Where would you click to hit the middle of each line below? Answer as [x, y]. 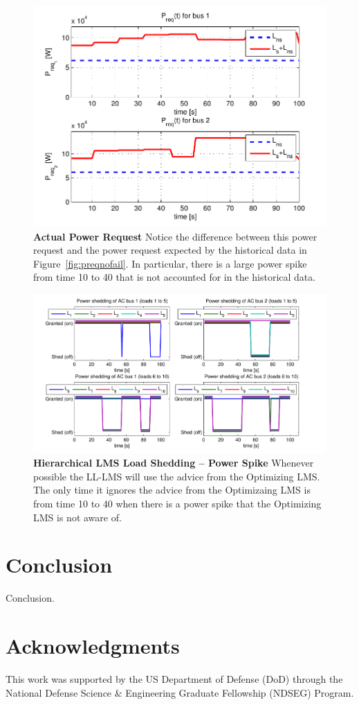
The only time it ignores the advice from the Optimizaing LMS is [172, 490]
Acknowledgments [93, 646]
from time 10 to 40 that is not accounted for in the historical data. [175, 277]
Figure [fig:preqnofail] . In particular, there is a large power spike [170, 263]
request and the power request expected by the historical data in [170, 250]
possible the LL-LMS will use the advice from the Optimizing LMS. [177, 476]
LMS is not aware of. [77, 517]
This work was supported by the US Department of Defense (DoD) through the [174, 679]
